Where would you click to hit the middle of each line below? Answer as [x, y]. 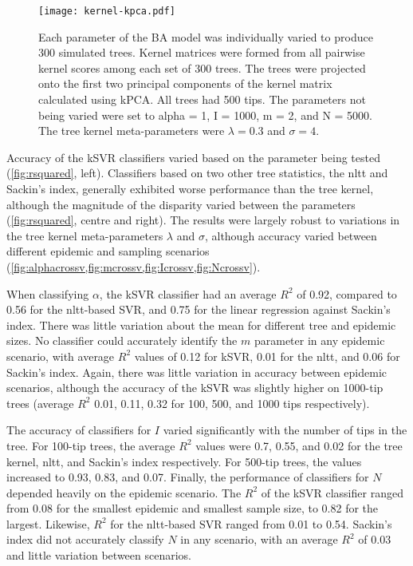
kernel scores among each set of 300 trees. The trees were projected [202, 67]
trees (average [40, 403]
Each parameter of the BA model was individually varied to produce [206, 36]
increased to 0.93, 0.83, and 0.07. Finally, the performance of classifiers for [188, 477]
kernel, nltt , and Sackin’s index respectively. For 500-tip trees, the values [184, 461]
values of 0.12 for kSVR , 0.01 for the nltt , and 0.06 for [267, 356]
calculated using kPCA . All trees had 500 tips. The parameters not [202, 99]
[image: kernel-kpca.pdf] [107, 11]
